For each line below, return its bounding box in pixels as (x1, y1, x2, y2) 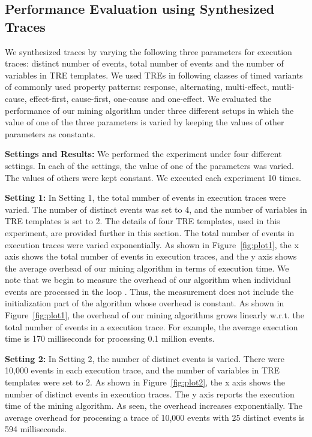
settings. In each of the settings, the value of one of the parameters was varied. (5, 159, 294, 171)
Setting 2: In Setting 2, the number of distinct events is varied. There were (5, 352, 284, 364)
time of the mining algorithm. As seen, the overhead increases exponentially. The (5, 399, 302, 412)
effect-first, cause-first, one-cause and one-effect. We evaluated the (29, 92, 272, 104)
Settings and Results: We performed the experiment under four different (5, 147, 282, 160)
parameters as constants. (5, 127, 95, 140)
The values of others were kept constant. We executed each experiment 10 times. (5, 171, 301, 183)
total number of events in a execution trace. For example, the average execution (5, 320, 298, 333)
